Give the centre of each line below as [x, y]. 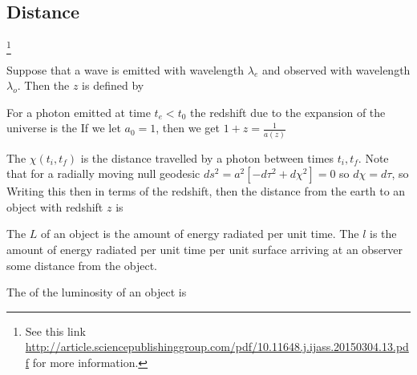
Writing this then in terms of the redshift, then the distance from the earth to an [206, 191]
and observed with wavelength [336, 69]
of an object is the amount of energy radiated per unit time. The [200, 234]
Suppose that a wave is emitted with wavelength [126, 69]
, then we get [188, 128]
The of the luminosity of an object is [97, 292]
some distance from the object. [82, 265]
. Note [373, 157]
